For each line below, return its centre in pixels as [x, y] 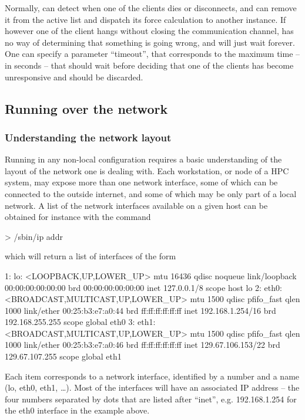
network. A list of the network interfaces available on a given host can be [136, 205]
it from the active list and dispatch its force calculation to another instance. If [145, 19]
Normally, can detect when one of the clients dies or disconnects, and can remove [151, 8]
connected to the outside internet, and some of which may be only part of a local [151, 193]
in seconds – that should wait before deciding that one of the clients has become [149, 65]
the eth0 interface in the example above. [77, 410]
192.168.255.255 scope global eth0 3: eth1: [80, 322]
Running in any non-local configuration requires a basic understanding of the [143, 159]
